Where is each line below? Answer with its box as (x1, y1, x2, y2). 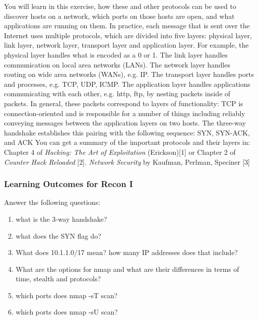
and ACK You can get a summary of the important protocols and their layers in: (4, 137, 250, 147)
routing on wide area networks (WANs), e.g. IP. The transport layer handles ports (4, 69, 254, 79)
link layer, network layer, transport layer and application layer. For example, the (4, 40, 249, 50)
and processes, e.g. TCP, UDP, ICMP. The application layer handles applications (4, 78, 251, 89)
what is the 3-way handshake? (15, 213, 107, 224)
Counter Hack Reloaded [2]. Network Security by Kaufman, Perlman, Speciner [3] (4, 156, 250, 167)
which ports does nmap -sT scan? (15, 290, 118, 300)
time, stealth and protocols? (15, 273, 101, 284)
